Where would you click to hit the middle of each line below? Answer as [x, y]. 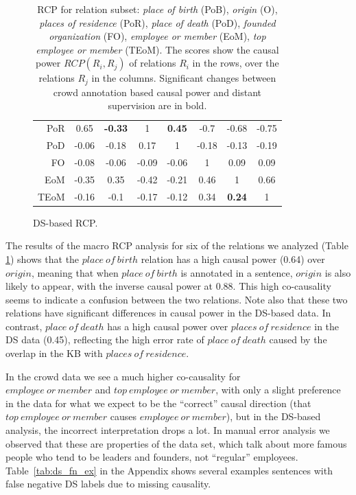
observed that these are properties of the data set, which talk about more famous [176, 443]
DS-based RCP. [66, 222]
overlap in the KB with [54, 353]
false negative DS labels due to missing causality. [108, 484]
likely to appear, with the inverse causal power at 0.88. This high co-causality [168, 286]
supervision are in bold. [157, 105]
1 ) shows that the [43, 258]
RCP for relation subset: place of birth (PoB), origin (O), [157, 9]
